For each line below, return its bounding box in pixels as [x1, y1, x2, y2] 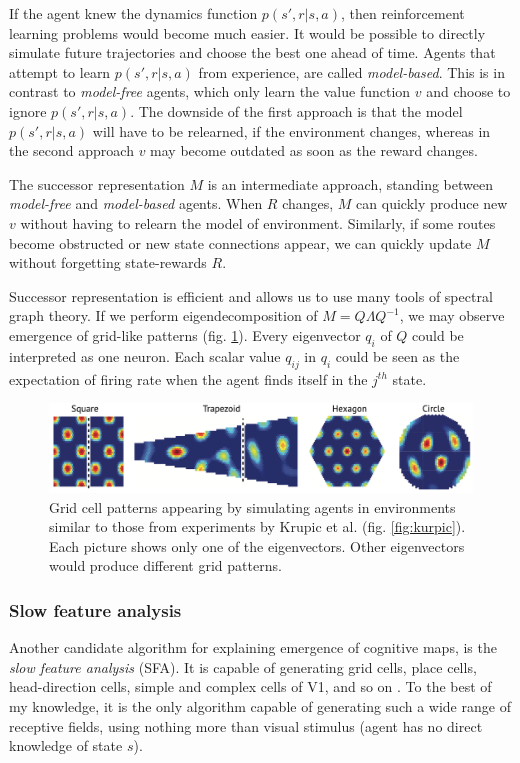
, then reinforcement [341, 3, 465, 23]
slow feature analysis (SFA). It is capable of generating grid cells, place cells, [9, 656, 477, 677]
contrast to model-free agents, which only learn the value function [9, 81, 411, 102]
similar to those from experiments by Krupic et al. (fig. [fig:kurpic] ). [49, 516, 466, 537]
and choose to [426, 81, 511, 102]
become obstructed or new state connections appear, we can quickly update [9, 232, 472, 253]
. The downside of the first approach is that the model [130, 100, 463, 121]
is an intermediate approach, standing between [207, 173, 493, 194]
